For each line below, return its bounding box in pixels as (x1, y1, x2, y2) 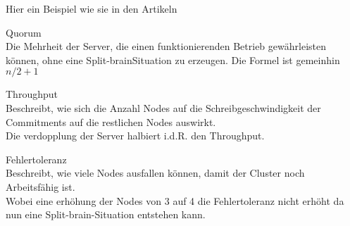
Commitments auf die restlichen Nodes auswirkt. (6, 114, 216, 129)
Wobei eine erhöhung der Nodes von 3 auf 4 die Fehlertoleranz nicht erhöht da (6, 193, 344, 208)
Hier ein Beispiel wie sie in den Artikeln (6, 1, 177, 15)
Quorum (6, 25, 42, 39)
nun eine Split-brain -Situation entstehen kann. (6, 207, 206, 222)
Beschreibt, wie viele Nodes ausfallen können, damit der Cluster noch (6, 165, 305, 180)
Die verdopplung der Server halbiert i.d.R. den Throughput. (6, 128, 265, 143)
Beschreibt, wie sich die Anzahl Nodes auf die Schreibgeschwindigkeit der (6, 100, 321, 115)
